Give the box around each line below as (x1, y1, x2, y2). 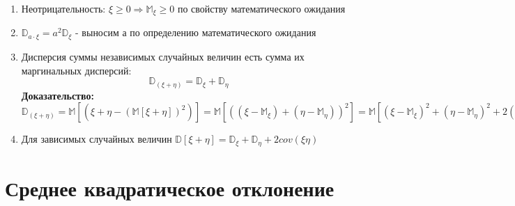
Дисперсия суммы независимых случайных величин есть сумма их (21, 49, 305, 63)
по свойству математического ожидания (177, 1, 346, 15)
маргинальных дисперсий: (21, 63, 132, 77)
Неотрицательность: (21, 1, 106, 15)
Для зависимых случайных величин (21, 132, 172, 146)
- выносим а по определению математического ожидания (75, 25, 316, 40)
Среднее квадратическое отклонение (5, 173, 335, 202)
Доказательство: (21, 88, 94, 102)
